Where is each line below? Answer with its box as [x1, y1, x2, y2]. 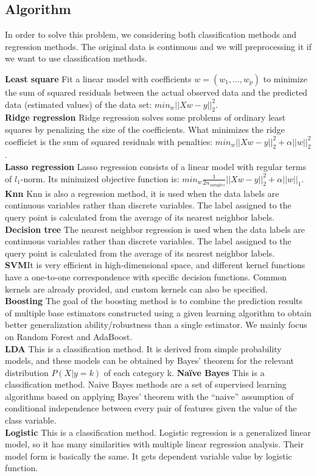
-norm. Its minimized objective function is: [20, 172, 179, 185]
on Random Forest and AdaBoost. [5, 330, 133, 343]
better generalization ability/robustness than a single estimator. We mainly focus [5, 318, 307, 331]
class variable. [5, 414, 57, 427]
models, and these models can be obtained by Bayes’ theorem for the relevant [5, 354, 294, 367]
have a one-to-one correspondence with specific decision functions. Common [5, 270, 287, 283]
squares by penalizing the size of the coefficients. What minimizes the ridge [5, 123, 285, 135]
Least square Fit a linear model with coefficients [5, 72, 192, 85]
